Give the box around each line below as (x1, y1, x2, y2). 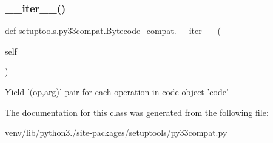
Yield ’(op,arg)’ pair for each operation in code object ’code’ (5, 85, 229, 98)
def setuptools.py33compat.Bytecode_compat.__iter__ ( (5, 24, 221, 37)
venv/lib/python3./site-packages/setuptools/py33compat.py (5, 126, 227, 139)
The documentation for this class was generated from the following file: (5, 105, 269, 118)
